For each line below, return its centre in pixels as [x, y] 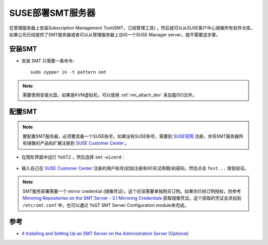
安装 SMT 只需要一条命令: [48, 61]
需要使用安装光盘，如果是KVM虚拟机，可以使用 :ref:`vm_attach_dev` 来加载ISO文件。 [110, 95]
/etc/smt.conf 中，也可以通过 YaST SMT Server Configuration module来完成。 [106, 205]
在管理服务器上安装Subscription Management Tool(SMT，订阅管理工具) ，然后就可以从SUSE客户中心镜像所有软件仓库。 [132, 28]
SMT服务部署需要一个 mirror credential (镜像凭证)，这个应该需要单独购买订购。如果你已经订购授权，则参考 [132, 191]
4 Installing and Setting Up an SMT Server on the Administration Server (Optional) [105, 234]
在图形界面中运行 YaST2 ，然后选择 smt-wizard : [73, 157]
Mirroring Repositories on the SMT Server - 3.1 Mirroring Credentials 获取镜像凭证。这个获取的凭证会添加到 [132, 198]
